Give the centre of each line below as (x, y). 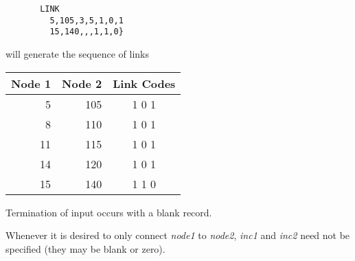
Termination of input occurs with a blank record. (109, 212)
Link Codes (144, 83)
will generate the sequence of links (78, 53)
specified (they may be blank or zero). (85, 248)
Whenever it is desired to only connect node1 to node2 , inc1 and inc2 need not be (178, 235)
